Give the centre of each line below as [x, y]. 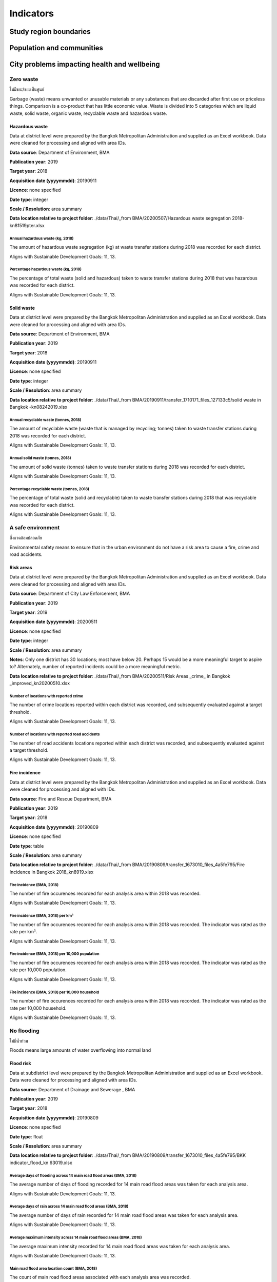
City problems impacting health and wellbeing [85, 64]
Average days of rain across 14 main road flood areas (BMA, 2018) [69, 1207]
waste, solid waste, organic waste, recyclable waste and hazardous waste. [88, 113]
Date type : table [27, 846]
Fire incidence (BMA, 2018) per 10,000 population [54, 954]
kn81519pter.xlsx [27, 225]
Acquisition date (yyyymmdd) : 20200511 [53, 622]
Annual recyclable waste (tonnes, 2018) [45, 420]
